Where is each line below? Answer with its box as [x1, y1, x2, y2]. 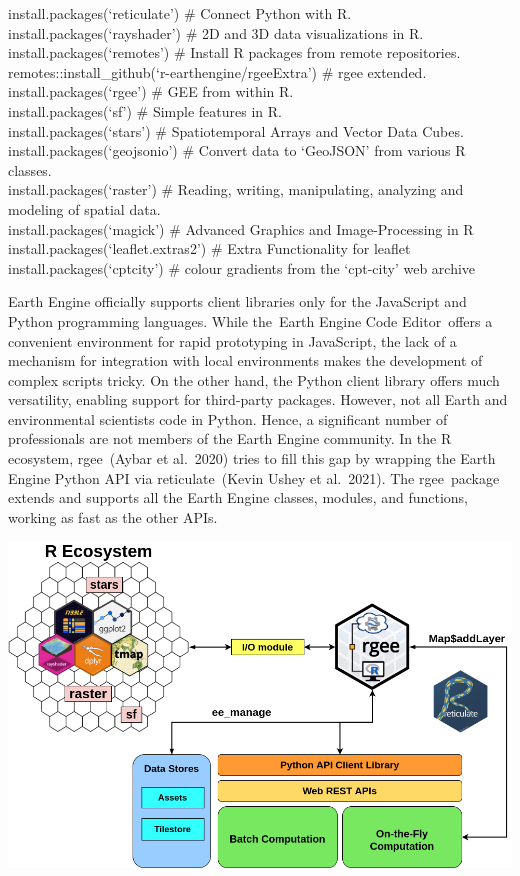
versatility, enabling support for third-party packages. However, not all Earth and [8, 389, 508, 410]
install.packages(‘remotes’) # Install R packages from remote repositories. [8, 42, 461, 63]
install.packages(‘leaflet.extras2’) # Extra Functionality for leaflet [8, 238, 411, 259]
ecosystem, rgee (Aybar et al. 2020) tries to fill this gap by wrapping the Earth [8, 448, 496, 469]
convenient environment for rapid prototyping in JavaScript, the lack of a [8, 330, 457, 351]
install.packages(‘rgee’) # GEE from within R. [8, 81, 294, 102]
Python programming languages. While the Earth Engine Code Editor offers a [8, 310, 493, 331]
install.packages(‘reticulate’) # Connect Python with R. [8, 3, 352, 23]
